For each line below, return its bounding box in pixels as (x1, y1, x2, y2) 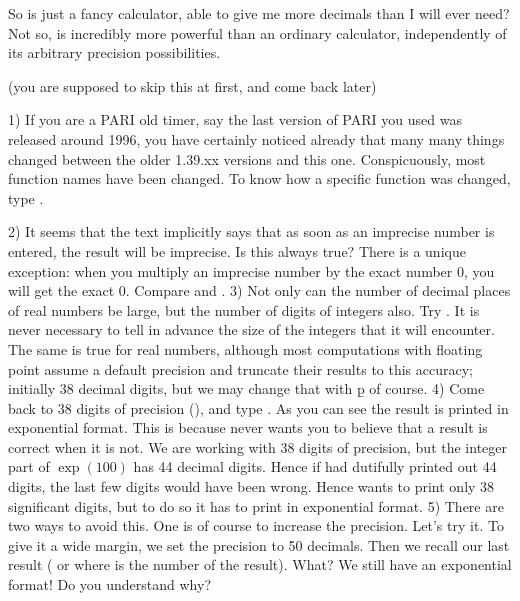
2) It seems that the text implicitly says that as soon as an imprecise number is (8, 221, 495, 242)
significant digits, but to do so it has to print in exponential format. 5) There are (8, 495, 504, 516)
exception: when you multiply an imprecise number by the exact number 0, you (8, 260, 495, 281)
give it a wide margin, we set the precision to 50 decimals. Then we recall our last (8, 534, 510, 555)
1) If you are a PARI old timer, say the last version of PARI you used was (8, 109, 462, 130)
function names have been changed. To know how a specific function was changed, (8, 168, 511, 189)
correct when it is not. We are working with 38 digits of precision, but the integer (8, 436, 508, 457)
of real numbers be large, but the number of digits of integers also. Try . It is (8, 299, 480, 320)
